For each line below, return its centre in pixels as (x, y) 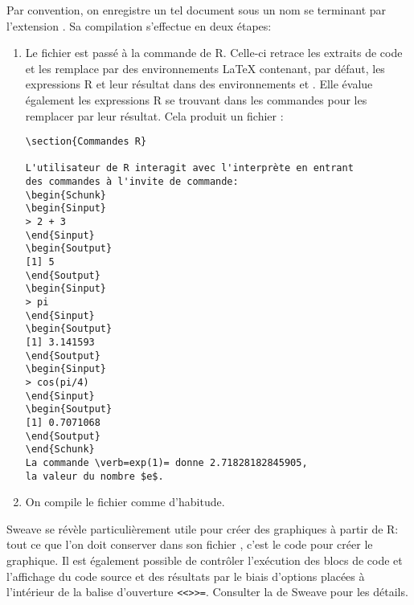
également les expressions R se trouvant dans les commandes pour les (196, 99)
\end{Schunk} (60, 450)
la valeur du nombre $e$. (94, 476)
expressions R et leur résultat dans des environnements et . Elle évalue (199, 84)
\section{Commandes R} (86, 142)
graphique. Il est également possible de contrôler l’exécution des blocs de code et (205, 560)
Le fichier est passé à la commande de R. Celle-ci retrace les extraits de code (214, 53)
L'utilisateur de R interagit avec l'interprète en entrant (189, 168)
